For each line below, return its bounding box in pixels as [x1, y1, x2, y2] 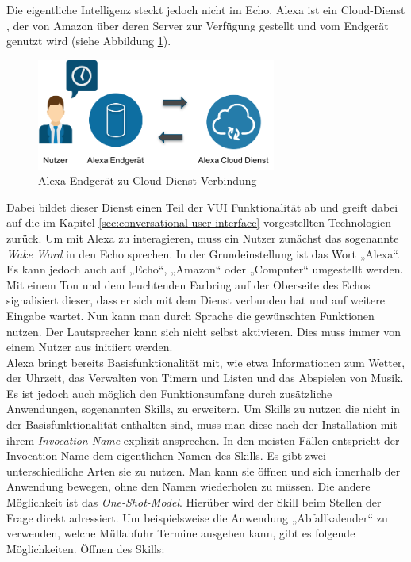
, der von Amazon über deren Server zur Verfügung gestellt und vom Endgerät [6, 17, 389, 33]
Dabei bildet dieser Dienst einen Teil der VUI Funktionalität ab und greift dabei [6, 198, 398, 215]
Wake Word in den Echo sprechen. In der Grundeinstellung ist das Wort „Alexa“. [6, 245, 400, 262]
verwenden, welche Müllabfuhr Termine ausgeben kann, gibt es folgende [6, 525, 355, 541]
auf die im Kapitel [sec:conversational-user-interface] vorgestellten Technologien [6, 214, 392, 231]
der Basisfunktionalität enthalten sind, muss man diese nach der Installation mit [6, 416, 398, 433]
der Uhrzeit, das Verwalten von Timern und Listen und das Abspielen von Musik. [6, 369, 404, 386]
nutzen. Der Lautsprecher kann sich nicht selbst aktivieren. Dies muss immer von [6, 323, 401, 339]
